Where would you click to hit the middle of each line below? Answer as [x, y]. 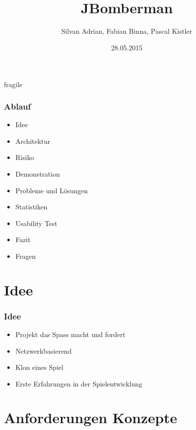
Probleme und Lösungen [52, 190]
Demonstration [38, 173]
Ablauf [18, 106]
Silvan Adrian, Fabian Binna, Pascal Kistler [127, 31]
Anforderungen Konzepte [91, 417]
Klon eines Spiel [39, 367]
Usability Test [36, 223]
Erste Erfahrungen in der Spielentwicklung [79, 383]
